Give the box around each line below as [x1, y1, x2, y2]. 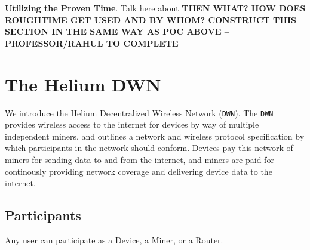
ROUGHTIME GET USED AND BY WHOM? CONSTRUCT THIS [5, 13, 296, 26]
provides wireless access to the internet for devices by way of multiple [5, 118, 259, 131]
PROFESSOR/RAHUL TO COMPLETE [5, 36, 179, 49]
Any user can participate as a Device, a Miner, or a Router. [5, 233, 223, 246]
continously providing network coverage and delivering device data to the [5, 165, 272, 177]
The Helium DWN [5, 72, 161, 96]
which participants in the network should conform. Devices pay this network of [5, 141, 293, 154]
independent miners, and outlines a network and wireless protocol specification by [5, 129, 305, 142]
